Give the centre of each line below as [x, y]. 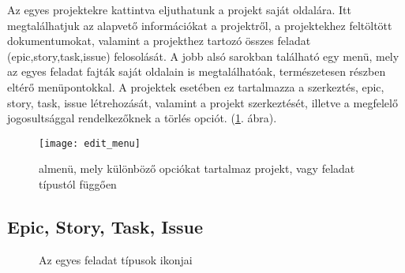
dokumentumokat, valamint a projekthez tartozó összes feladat [159, 41]
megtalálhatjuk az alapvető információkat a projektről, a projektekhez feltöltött [200, 25]
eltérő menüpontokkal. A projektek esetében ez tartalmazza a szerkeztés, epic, [196, 86]
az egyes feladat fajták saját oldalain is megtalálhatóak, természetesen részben [197, 71]
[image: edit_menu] [90, 143]
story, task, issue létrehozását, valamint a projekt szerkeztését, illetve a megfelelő [202, 102]
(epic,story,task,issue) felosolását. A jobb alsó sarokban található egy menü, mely [203, 56]
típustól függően [78, 184]
